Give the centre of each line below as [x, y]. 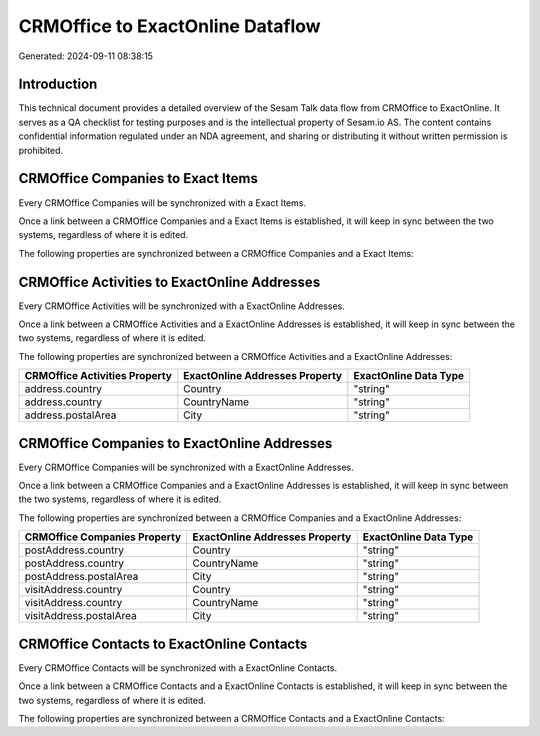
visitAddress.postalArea [80, 616]
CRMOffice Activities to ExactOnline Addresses [169, 281]
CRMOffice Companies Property [103, 537]
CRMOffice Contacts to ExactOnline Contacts [163, 643]
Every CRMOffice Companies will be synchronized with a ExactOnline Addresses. [186, 467]
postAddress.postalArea [81, 577]
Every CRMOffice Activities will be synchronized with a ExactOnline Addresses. [181, 306]
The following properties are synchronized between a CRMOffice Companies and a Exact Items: [216, 253]
